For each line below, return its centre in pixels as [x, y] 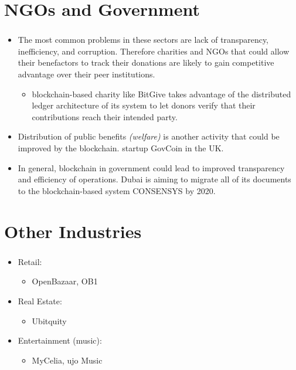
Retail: [30, 261]
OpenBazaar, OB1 [65, 281]
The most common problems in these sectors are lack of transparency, [143, 40]
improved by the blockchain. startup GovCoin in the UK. [121, 148]
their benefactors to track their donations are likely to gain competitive [146, 62]
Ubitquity [49, 320]
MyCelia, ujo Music [67, 360]
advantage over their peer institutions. [86, 74]
